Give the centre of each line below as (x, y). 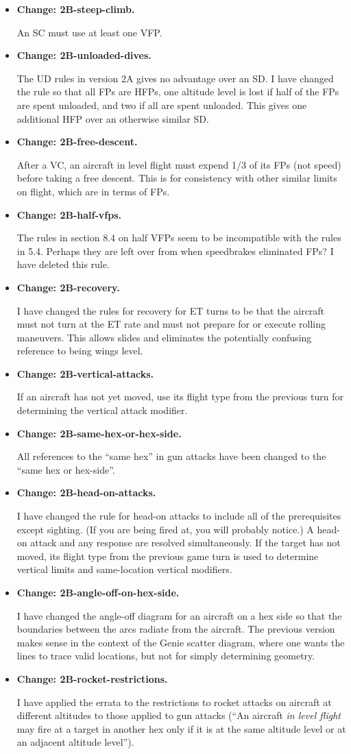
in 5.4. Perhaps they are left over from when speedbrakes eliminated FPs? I (175, 251)
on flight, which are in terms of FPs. (93, 191)
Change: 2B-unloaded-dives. (84, 55)
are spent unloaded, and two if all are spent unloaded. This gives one (162, 105)
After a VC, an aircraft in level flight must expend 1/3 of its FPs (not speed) (179, 164)
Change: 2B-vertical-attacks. (85, 373)
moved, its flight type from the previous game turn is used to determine (168, 556)
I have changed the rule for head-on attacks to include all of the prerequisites (179, 516)
